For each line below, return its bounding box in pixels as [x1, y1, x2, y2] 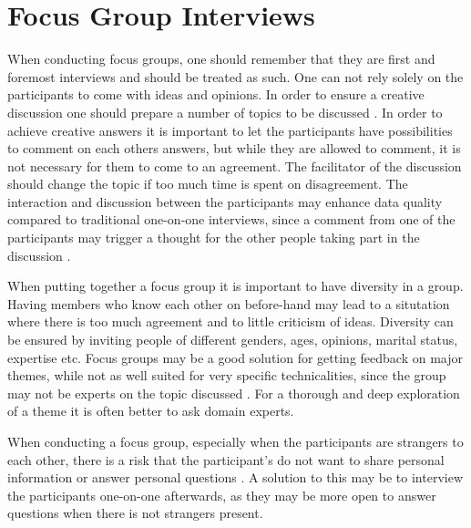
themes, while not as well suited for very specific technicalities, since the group [7, 366, 446, 385]
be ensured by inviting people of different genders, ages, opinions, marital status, [7, 330, 458, 349]
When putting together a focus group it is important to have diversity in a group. [7, 276, 464, 295]
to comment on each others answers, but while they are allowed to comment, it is [7, 139, 461, 158]
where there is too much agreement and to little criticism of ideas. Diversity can [7, 312, 454, 331]
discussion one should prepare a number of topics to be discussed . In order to [7, 102, 443, 121]
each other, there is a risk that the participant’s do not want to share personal [7, 450, 445, 469]
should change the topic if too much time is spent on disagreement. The [7, 174, 408, 193]
